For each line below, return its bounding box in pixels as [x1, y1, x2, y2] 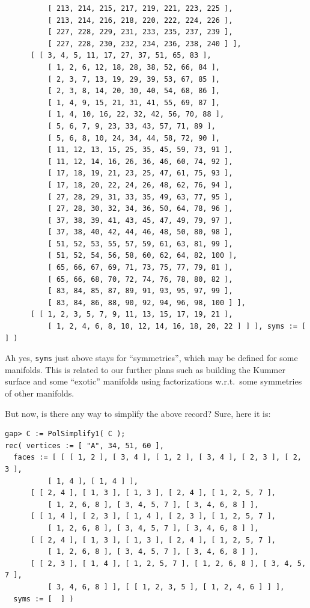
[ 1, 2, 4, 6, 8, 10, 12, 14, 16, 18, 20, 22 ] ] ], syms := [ [47, 322, 306, 331]
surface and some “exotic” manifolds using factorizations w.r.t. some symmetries [5, 375, 302, 388]
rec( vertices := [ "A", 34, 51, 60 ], [5, 441, 164, 450]
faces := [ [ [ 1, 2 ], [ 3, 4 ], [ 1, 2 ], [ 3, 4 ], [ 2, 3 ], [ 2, [13, 453, 302, 462]
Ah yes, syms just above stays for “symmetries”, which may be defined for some [5, 351, 298, 364]
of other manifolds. [5, 387, 74, 400]
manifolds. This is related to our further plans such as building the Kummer [5, 363, 285, 375]
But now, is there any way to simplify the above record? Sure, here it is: [5, 407, 271, 419]
